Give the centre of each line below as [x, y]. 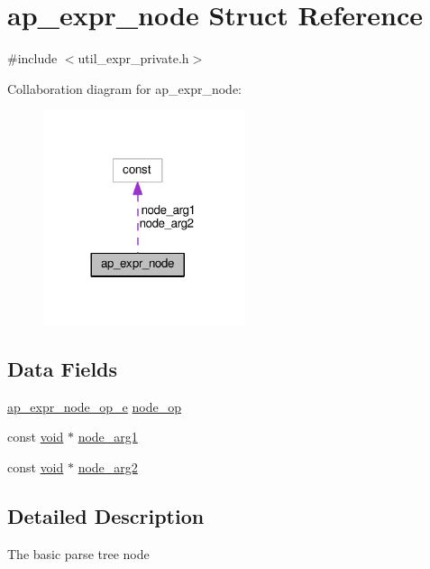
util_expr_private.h [133, 58]
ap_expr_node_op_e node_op [94, 406]
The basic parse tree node [78, 553]
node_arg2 [108, 466]
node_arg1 [108, 437]
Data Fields [63, 368]
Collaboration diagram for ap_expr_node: [124, 88]
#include [32, 58]
